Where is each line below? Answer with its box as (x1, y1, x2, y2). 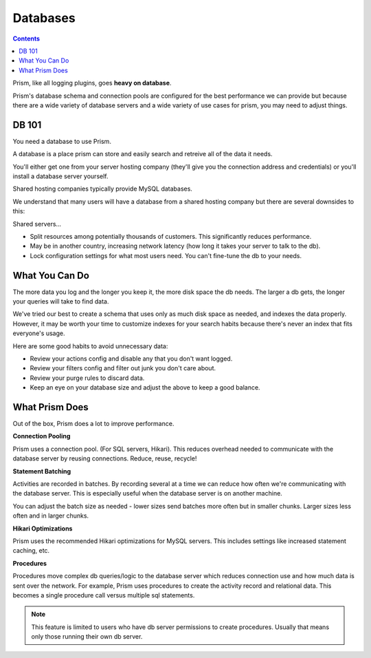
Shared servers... (12, 220, 62, 228)
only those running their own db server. (31, 633, 143, 641)
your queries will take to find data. (12, 297, 109, 306)
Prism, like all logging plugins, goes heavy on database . (12, 79, 172, 87)
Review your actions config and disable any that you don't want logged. (30, 354, 233, 363)
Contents (12, 34, 41, 43)
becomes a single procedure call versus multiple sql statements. (12, 591, 195, 599)
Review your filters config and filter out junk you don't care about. (30, 364, 216, 372)
